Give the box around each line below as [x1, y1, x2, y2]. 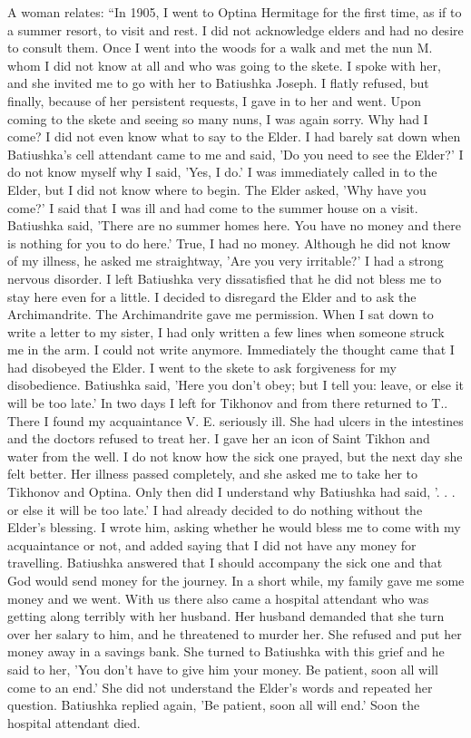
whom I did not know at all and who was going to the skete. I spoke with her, [7, 55, 441, 74]
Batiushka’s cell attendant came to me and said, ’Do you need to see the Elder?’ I [7, 144, 464, 163]
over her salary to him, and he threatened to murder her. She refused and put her [7, 624, 462, 643]
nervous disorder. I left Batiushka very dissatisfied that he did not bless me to [7, 268, 442, 287]
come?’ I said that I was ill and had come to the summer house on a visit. [7, 198, 418, 217]
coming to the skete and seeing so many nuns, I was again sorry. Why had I [7, 109, 428, 128]
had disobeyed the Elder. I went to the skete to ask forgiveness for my [7, 357, 397, 376]
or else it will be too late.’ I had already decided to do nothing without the [7, 500, 423, 519]
